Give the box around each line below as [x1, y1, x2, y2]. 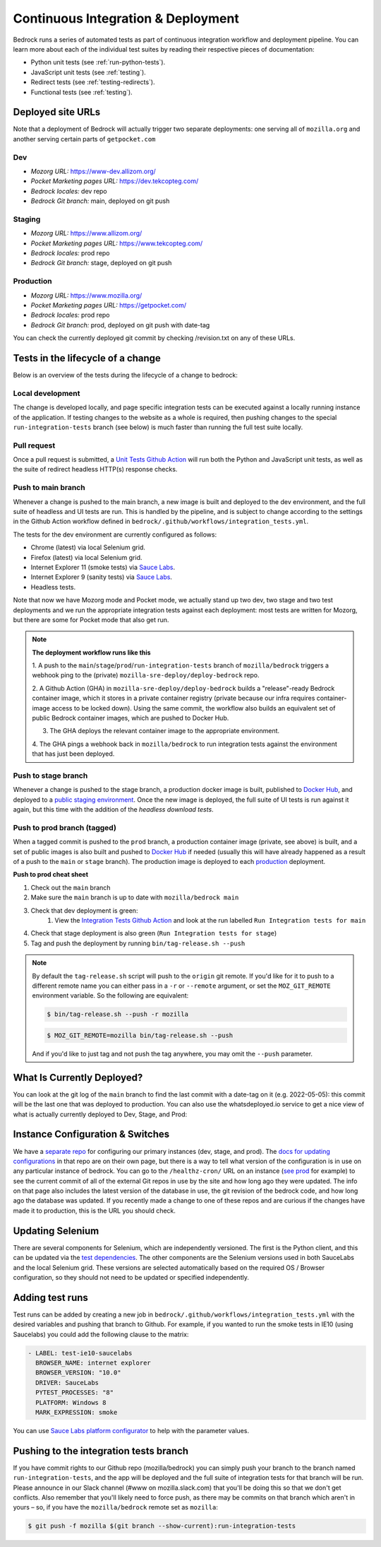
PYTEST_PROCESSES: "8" [35, 1389, 114, 1396]
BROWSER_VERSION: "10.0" [35, 1369, 121, 1377]
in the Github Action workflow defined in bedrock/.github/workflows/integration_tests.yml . [13, 517, 309, 526]
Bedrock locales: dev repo [30, 187, 107, 195]
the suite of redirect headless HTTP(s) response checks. [13, 465, 178, 474]
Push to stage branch [13, 771, 88, 781]
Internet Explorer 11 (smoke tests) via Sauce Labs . [30, 563, 176, 571]
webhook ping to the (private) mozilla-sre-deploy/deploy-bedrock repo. [32, 671, 260, 679]
